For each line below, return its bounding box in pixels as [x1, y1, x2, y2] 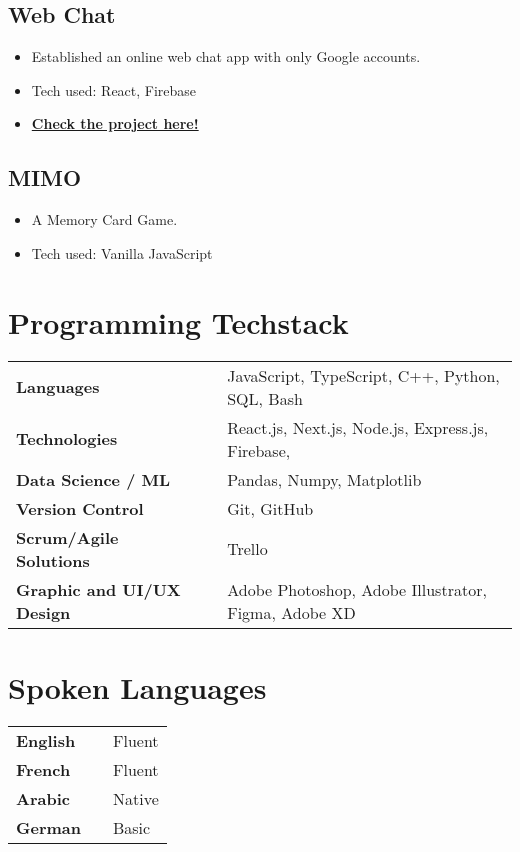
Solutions [16, 548, 90, 572]
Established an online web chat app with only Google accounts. [31, 46, 421, 67]
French [16, 757, 71, 781]
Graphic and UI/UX [16, 577, 181, 601]
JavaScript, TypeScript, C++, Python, [227, 363, 500, 387]
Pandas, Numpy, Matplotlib [227, 467, 422, 491]
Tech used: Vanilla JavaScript [31, 242, 213, 263]
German [16, 815, 81, 839]
